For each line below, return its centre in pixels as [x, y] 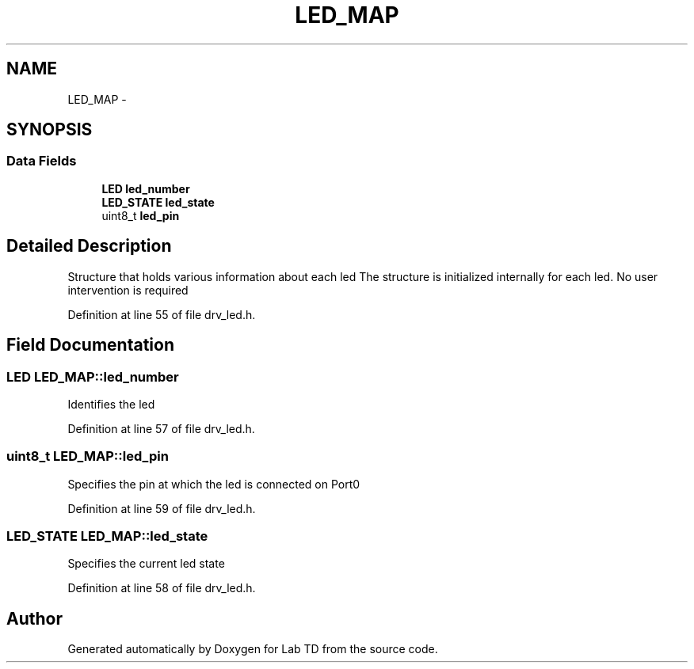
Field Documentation [90, 345]
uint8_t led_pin [141, 215]
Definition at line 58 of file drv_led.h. [162, 588]
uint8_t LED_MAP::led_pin [88, 456]
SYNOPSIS [50, 130]
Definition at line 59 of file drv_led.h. [162, 508]
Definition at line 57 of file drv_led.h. [161, 428]
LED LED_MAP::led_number [93, 376]
